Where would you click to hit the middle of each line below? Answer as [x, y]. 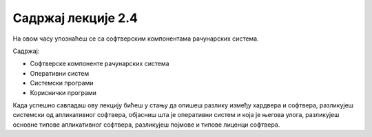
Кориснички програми [63, 92]
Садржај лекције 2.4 [75, 18]
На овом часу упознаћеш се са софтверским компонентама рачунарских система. [136, 39]
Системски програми [62, 83]
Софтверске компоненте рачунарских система [100, 64]
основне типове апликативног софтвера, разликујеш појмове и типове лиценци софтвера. [146, 125]
